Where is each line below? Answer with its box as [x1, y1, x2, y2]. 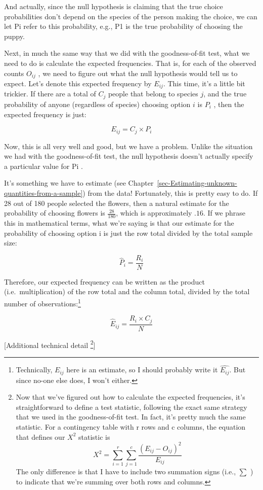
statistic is [78, 431, 110, 442]
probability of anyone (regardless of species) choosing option [4, 98, 191, 109]
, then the [213, 98, 244, 109]
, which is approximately [116, 207, 192, 218]
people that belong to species [108, 88, 198, 99]
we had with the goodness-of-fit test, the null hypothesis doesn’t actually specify [4, 151, 253, 161]
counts [4, 67, 24, 78]
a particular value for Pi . [4, 160, 83, 171]
